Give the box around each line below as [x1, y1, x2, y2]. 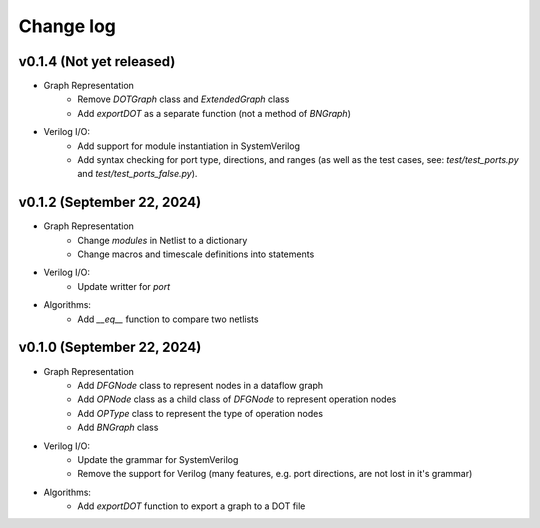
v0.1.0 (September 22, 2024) [18, 339, 202, 356]
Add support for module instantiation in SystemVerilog [77, 140, 300, 152]
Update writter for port [77, 280, 171, 292]
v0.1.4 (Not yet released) [18, 53, 176, 70]
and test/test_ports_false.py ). [77, 168, 198, 180]
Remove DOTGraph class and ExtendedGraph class [77, 93, 290, 105]
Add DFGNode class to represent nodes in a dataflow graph [77, 379, 324, 391]
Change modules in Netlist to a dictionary [77, 234, 248, 246]
